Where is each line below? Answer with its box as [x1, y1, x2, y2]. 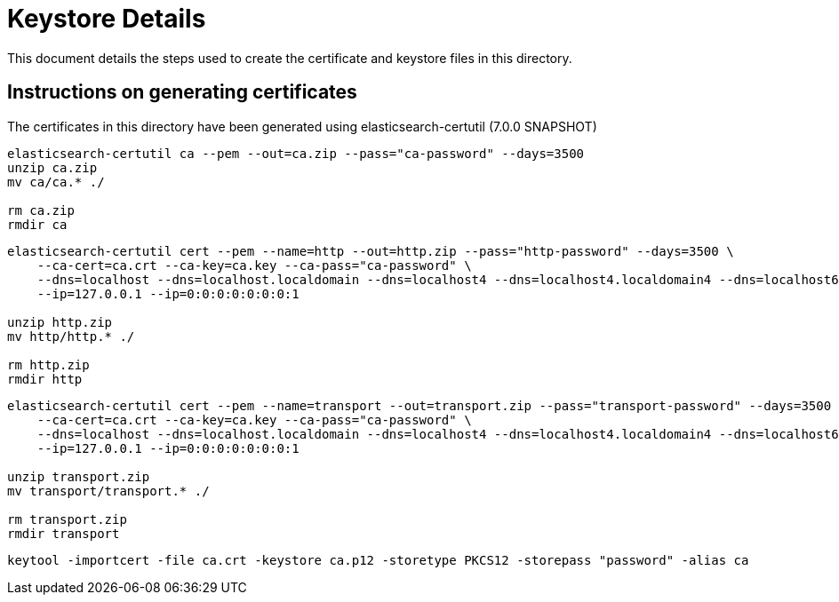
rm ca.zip [7, 202, 75, 218]
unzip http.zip [7, 314, 113, 329]
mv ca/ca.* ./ [7, 174, 105, 189]
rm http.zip [7, 357, 90, 372]
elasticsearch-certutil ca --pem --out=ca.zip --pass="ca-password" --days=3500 [7, 146, 585, 161]
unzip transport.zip [7, 469, 150, 484]
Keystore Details [7, 4, 206, 34]
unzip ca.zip [7, 160, 98, 175]
